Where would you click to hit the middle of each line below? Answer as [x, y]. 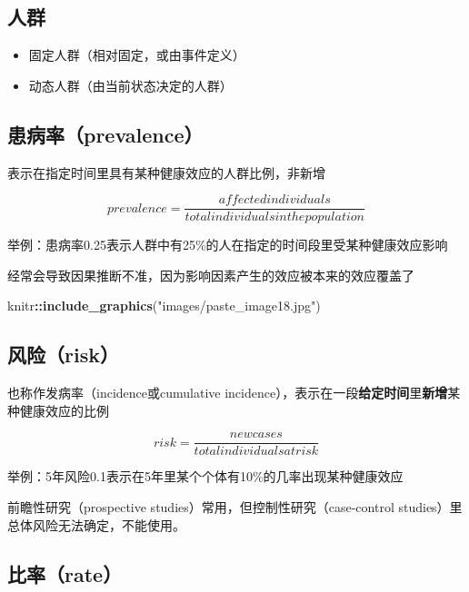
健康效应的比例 [64, 410]
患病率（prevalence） [105, 134]
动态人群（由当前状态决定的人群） [130, 85]
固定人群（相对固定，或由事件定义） [137, 55]
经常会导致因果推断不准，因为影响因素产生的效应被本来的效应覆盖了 [211, 275]
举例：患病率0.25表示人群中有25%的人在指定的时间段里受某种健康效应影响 [228, 245]
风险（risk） [63, 355]
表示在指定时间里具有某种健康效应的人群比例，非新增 [166, 172]
